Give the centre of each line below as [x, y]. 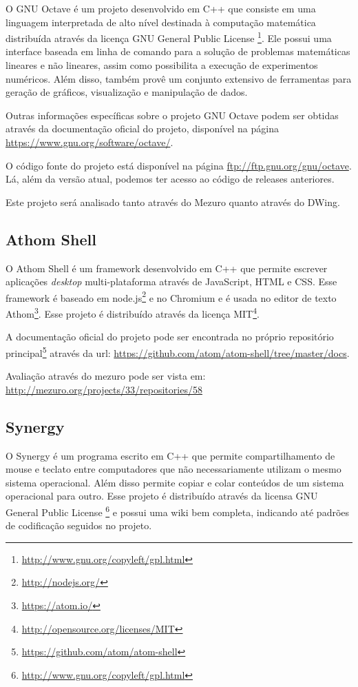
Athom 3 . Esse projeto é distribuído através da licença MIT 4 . [133, 312]
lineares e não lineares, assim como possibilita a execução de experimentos [162, 65]
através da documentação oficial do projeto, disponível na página [142, 129]
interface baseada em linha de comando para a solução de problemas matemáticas [178, 51]
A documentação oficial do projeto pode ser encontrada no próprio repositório [170, 337]
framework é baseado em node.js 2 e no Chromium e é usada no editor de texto [171, 296]
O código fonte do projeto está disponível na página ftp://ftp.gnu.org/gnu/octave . [179, 165]
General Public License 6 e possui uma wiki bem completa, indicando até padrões [178, 511]
